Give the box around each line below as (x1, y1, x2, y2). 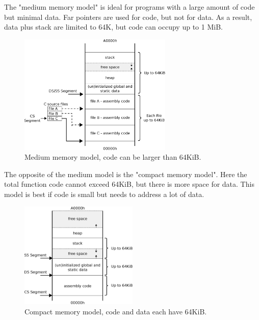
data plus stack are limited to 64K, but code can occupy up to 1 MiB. (4, 21, 223, 32)
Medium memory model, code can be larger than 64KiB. (24, 152, 201, 162)
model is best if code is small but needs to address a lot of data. (4, 189, 204, 200)
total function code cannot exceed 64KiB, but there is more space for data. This (4, 179, 254, 189)
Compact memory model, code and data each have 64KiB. (24, 306, 207, 316)
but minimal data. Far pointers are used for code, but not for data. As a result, (4, 11, 252, 22)
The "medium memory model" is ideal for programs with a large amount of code (4, 2, 255, 12)
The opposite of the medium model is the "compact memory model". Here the (4, 168, 247, 179)
